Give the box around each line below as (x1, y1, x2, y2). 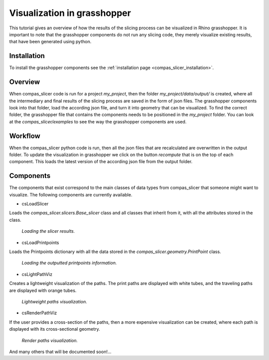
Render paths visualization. (21, 337, 78, 343)
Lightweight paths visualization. (21, 298, 87, 304)
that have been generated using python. (9, 39, 92, 45)
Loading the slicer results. (21, 228, 75, 234)
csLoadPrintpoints (21, 239, 59, 246)
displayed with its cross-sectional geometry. (9, 326, 100, 332)
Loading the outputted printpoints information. (21, 260, 117, 266)
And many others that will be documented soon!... (9, 349, 112, 355)
